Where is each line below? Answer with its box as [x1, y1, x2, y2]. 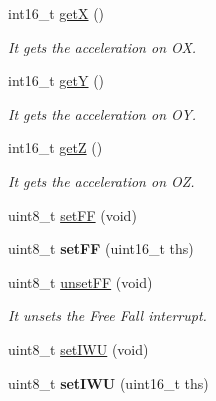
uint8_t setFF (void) [8, 204, 137, 225]
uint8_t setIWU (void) [8, 338, 149, 359]
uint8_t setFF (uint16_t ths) [8, 238, 194, 259]
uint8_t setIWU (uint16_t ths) [8, 372, 209, 393]
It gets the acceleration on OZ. [8, 170, 195, 191]
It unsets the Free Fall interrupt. [8, 305, 207, 326]
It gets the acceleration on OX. [8, 36, 197, 57]
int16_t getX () [8, 3, 105, 23]
